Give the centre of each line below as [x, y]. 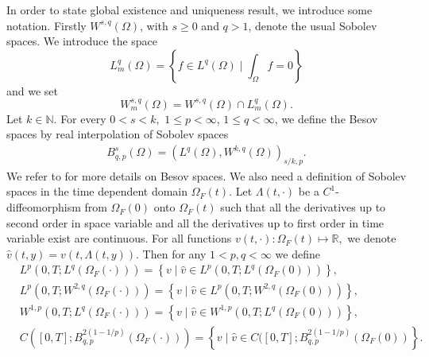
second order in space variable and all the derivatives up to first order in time [195, 222]
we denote [372, 238]
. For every [80, 118]
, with [154, 25]
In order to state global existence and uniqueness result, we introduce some [189, 10]
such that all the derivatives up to [303, 207]
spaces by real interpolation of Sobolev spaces [118, 134]
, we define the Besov [326, 118]
